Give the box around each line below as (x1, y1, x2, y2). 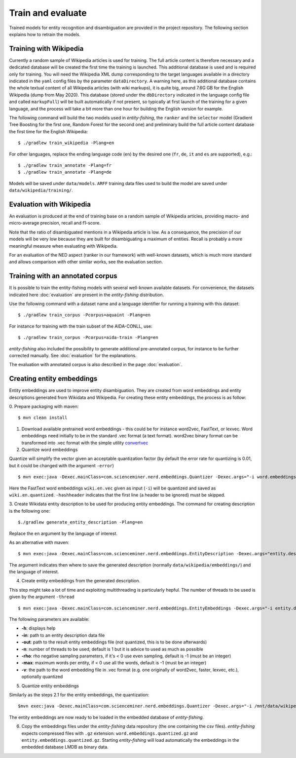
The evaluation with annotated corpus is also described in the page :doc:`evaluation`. (9, 362, 183, 368)
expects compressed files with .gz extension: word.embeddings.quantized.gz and (21, 730, 198, 736)
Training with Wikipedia (9, 44, 84, 53)
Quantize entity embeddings (21, 682, 79, 688)
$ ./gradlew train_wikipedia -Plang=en (18, 140, 114, 146)
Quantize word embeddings (21, 447, 78, 453)
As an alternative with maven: (9, 539, 70, 545)
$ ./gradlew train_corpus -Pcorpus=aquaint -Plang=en (18, 312, 150, 318)
